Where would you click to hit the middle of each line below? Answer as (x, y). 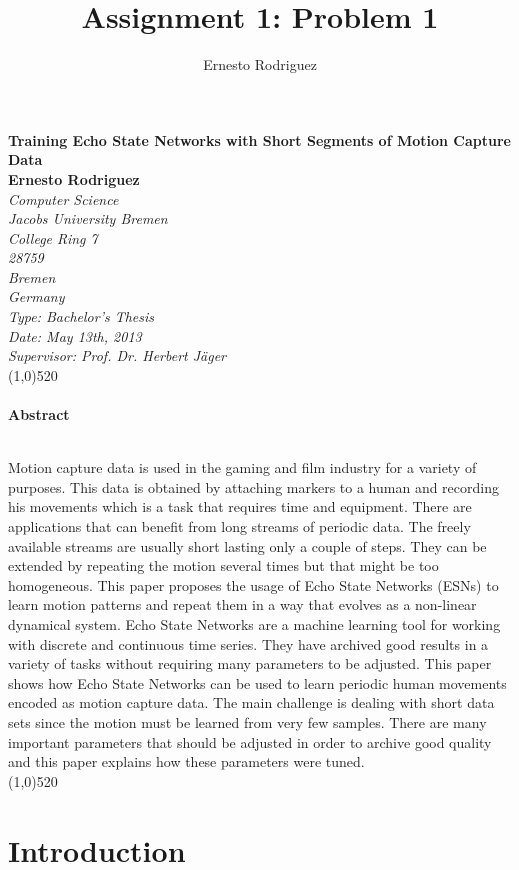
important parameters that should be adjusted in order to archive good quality (250, 741)
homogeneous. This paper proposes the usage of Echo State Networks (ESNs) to (253, 584)
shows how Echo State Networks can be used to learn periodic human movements (257, 682)
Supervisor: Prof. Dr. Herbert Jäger (117, 355)
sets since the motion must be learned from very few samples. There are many (247, 721)
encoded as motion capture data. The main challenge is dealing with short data (251, 702)
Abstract (39, 414)
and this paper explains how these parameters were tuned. (186, 761)
